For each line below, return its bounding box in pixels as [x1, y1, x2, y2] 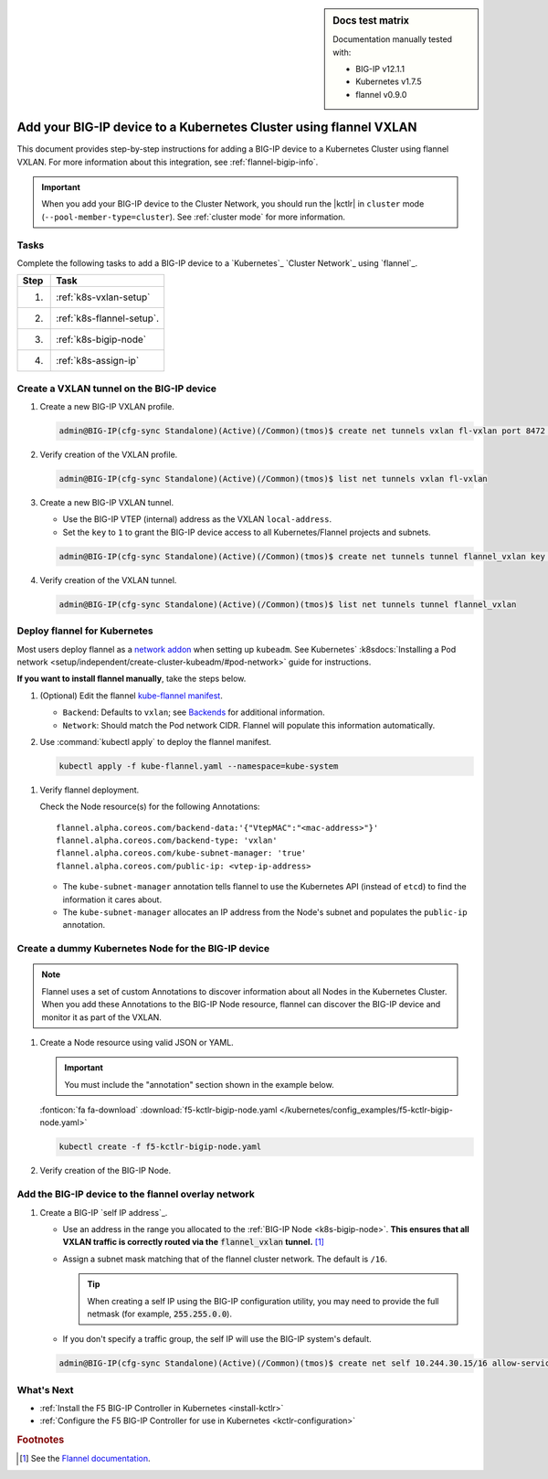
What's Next [16, 1383, 74, 1396]
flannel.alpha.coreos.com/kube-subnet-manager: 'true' [56, 848, 307, 858]
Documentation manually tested [332, 34, 452, 45]
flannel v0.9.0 [355, 89, 407, 100]
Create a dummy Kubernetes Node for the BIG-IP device [16, 942, 269, 955]
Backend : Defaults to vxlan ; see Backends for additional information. [62, 707, 325, 718]
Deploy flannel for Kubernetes [16, 624, 154, 637]
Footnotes [16, 1433, 65, 1446]
